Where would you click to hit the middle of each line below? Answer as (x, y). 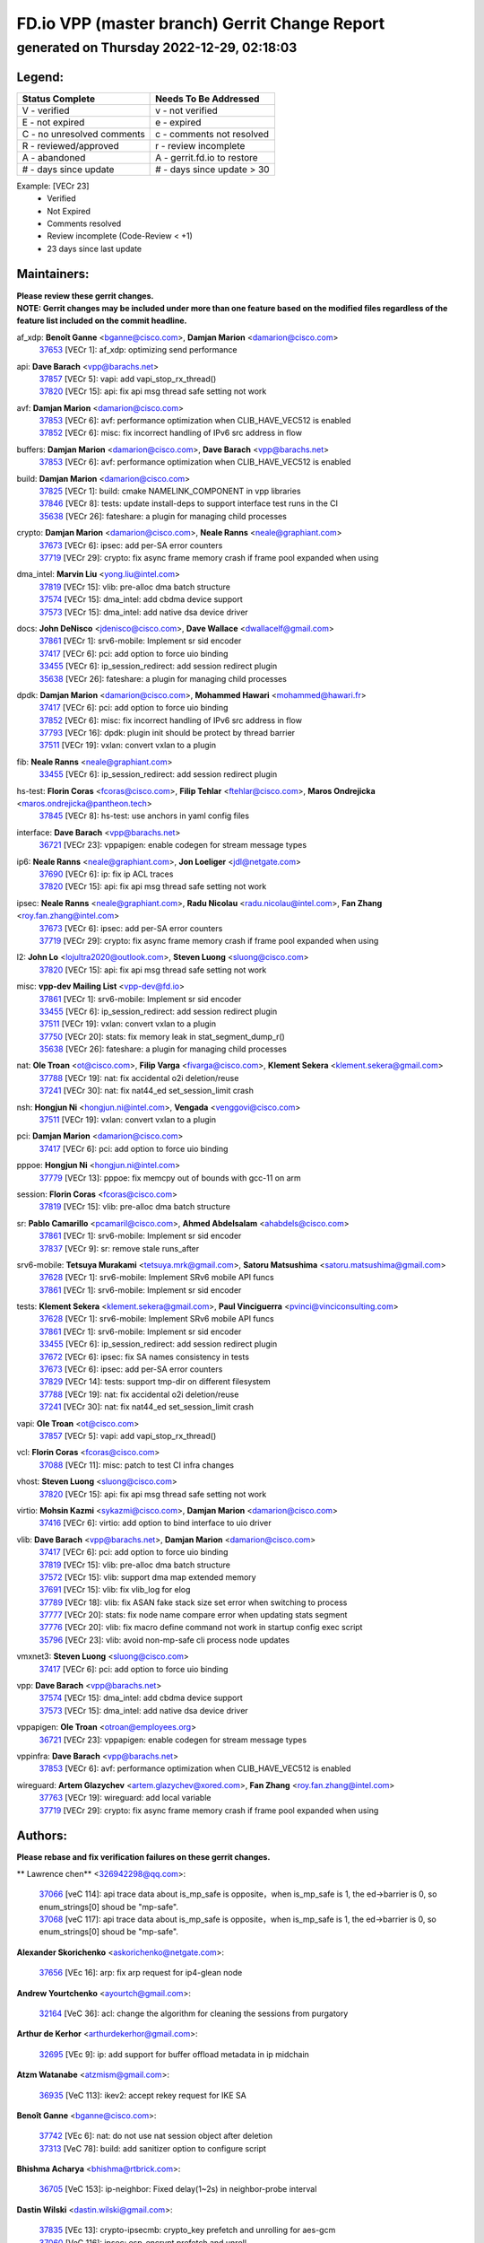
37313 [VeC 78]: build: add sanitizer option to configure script (152, 2148)
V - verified (46, 110)
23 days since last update (95, 249)
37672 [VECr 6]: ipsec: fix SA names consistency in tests (144, 1357)
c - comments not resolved (212, 134)
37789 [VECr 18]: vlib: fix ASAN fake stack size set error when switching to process (193, 1602)
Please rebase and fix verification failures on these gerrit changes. (143, 1857)
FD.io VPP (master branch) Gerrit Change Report (201, 23)
